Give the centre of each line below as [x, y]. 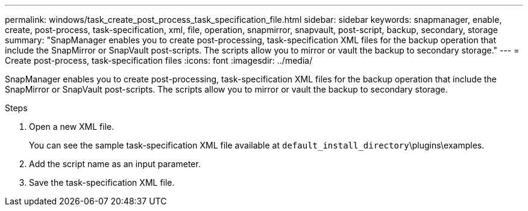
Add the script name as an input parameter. [115, 164]
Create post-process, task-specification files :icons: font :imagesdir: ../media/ [159, 60]
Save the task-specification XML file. [102, 182]
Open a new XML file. [72, 127]
